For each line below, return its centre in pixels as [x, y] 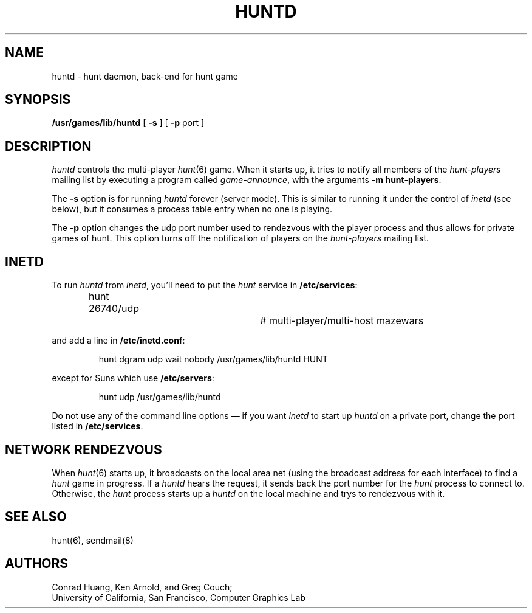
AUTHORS [37, 564]
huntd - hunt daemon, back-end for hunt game [145, 76]
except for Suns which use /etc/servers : [133, 378]
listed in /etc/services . [97, 426]
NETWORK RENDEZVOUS [84, 449]
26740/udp [114, 309]
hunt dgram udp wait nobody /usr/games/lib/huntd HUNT [213, 359]
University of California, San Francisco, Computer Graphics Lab [179, 597]
